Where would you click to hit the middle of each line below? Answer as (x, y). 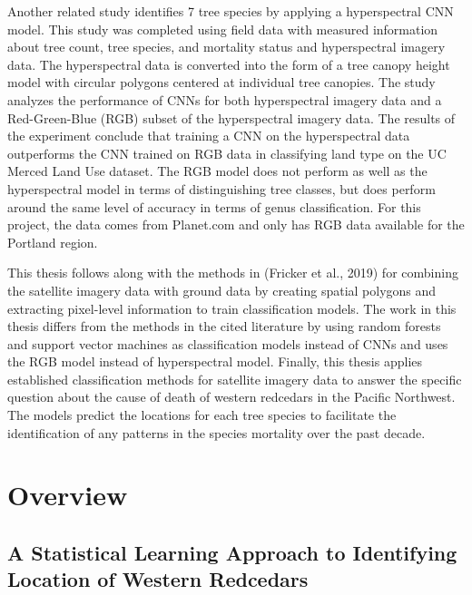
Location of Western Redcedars (158, 579)
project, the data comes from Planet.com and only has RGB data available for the (236, 224)
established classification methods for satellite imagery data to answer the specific (235, 379)
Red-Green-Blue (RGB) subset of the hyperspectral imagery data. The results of (231, 117)
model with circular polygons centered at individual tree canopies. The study (221, 82)
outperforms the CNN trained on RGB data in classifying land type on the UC (227, 153)
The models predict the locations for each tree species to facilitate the (202, 415)
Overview (68, 495)
